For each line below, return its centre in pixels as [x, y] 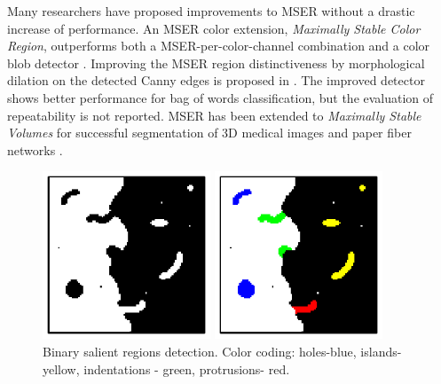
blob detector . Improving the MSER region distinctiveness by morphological [216, 63]
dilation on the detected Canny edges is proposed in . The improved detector [216, 80]
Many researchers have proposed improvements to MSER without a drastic [211, 11]
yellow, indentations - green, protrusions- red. [166, 368]
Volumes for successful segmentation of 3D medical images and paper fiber [209, 133]
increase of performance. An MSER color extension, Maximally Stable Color [214, 28]
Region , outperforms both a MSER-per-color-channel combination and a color [219, 46]
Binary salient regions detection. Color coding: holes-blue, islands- [222, 351]
